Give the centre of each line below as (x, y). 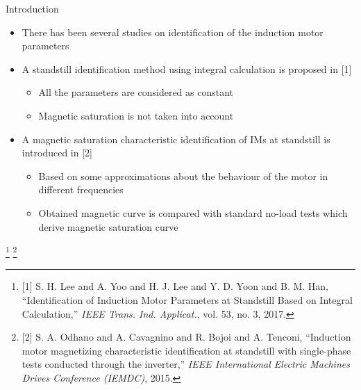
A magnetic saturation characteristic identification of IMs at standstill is (176, 139)
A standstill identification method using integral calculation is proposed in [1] (187, 68)
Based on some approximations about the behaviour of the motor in (183, 176)
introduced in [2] (57, 153)
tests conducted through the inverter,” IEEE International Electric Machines (186, 364)
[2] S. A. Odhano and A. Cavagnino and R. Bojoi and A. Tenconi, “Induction (186, 337)
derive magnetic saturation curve (108, 226)
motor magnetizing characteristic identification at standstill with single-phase (186, 350)
